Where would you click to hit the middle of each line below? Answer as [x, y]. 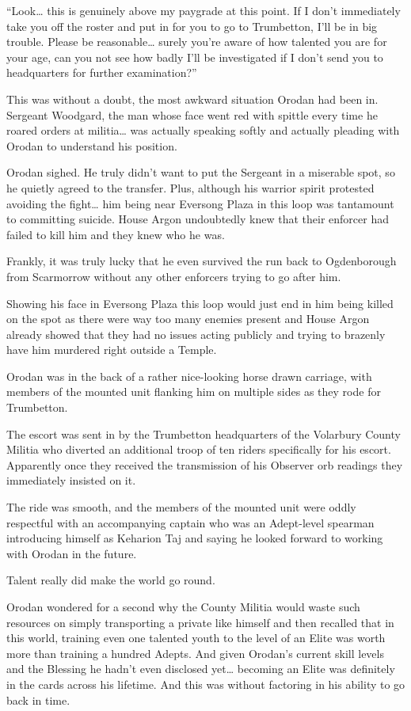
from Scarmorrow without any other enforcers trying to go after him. [174, 276]
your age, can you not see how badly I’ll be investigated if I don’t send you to [195, 57]
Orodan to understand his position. [92, 145]
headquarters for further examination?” [102, 72]
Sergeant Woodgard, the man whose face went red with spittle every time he [192, 114]
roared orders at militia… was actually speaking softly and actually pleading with [203, 130]
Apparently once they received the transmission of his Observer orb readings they [205, 464]
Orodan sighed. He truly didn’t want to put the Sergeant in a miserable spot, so [201, 172]
